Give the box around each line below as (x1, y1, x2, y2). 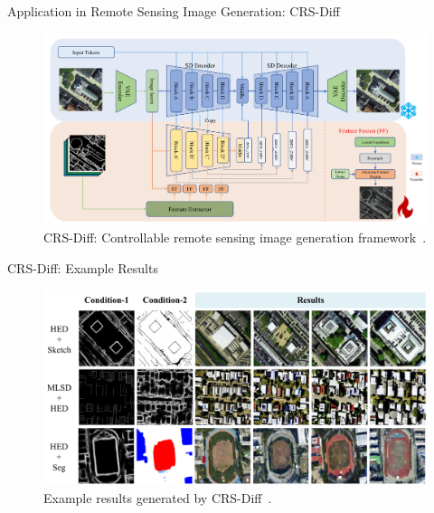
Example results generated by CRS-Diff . (43, 488, 272, 507)
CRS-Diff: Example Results (7, 258, 158, 277)
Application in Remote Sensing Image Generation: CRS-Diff (7, 2, 340, 20)
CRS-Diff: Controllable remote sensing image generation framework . (43, 227, 427, 246)
